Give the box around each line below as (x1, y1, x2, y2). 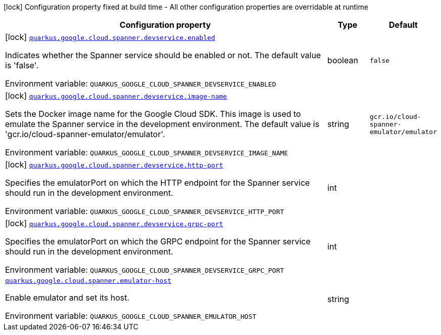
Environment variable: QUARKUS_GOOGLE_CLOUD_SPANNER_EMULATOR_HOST (5, 311, 256, 321)
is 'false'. (5, 60, 38, 70)
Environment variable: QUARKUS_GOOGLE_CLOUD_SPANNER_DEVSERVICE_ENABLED (5, 78, 276, 89)
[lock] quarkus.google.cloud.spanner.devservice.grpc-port (5, 218, 224, 228)
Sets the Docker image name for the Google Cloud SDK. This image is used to (5, 109, 301, 119)
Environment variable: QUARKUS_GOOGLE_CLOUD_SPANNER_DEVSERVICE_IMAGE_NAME (5, 147, 288, 157)
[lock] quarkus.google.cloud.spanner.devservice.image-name (5, 91, 227, 101)
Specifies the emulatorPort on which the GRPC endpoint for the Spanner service (5, 236, 311, 246)
